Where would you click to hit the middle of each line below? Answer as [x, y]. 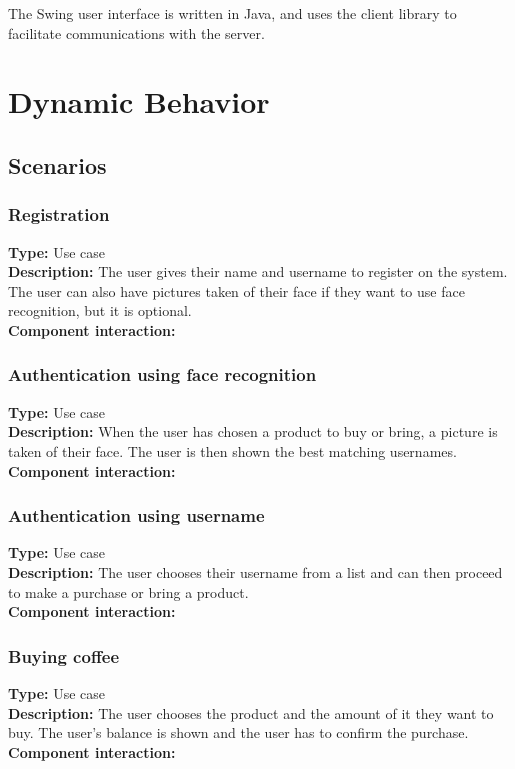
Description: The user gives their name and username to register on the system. [258, 271]
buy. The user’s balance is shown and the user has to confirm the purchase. [238, 732]
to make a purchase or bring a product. [128, 591]
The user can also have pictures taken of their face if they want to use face [236, 290]
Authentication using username [136, 515]
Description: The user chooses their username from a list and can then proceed [255, 571]
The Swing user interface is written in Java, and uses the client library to [232, 13]
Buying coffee [64, 655]
